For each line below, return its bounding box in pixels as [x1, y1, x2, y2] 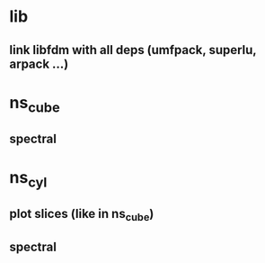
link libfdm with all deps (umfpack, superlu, [9, 42, 257, 58]
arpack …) [9, 56, 69, 71]
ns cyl [9, 167, 48, 191]
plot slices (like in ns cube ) [9, 205, 155, 224]
